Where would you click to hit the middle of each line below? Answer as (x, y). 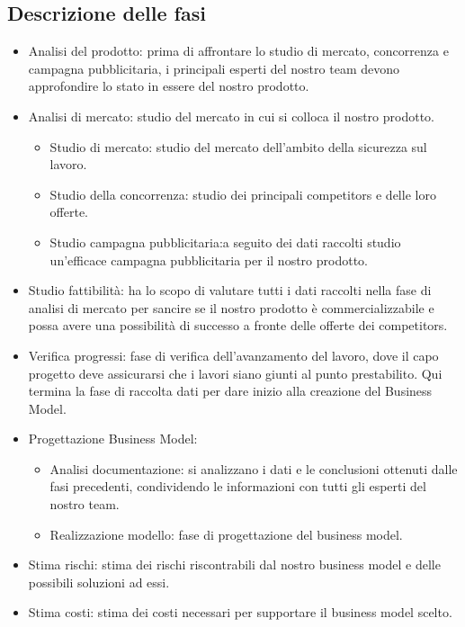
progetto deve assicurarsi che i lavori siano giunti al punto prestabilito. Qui (235, 373)
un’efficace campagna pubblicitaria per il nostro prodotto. (209, 260)
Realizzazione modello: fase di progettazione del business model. (226, 534)
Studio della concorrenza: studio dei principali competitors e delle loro (243, 194)
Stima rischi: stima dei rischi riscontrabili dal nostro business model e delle (234, 564)
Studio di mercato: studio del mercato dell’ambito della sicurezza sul (238, 146)
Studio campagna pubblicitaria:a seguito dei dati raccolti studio (225, 242)
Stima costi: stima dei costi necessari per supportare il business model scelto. (240, 612)
